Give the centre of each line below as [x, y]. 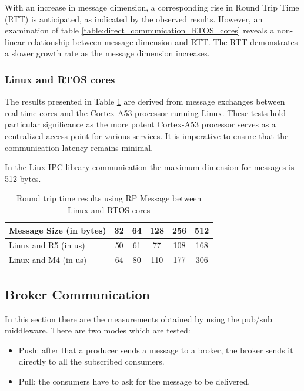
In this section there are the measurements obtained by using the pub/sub [138, 318]
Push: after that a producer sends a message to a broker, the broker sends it [156, 350]
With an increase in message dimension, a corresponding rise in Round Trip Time [152, 7]
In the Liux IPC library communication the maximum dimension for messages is [150, 167]
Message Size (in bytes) [58, 230]
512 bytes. [23, 178]
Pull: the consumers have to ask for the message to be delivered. [134, 381]
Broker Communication [78, 294]
